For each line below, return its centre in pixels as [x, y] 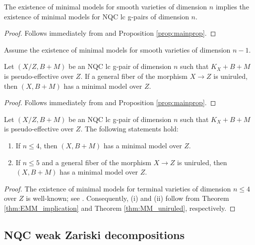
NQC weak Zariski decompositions [95, 234]
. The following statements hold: [129, 129]
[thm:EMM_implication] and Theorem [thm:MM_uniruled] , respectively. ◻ [120, 208]
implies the [232, 6]
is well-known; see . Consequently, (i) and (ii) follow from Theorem [127, 198]
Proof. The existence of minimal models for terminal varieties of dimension [118, 188]
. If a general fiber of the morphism [134, 76]
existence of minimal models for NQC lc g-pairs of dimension [96, 16]
